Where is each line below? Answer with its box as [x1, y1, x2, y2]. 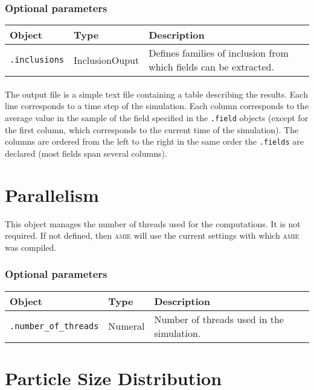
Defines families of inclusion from [149, 46, 289, 60]
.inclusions [10, 55, 65, 65]
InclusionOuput [74, 52, 139, 67]
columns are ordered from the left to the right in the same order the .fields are [5, 135, 304, 148]
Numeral [108, 319, 145, 333]
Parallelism [5, 182, 99, 207]
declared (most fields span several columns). [5, 146, 167, 159]
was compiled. [5, 241, 57, 253]
